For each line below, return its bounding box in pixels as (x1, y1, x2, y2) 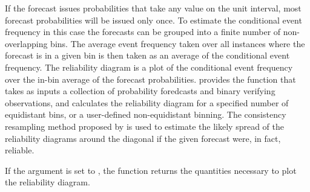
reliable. (5, 144, 35, 156)
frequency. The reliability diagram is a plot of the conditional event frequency (5, 60, 293, 73)
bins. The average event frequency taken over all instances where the (50, 37, 305, 50)
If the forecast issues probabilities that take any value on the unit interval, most (5, 2, 302, 14)
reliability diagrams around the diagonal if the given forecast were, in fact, (5, 132, 281, 144)
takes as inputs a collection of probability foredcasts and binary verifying (5, 85, 275, 97)
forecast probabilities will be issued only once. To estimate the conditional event (5, 13, 302, 26)
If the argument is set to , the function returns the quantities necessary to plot (5, 164, 297, 176)
